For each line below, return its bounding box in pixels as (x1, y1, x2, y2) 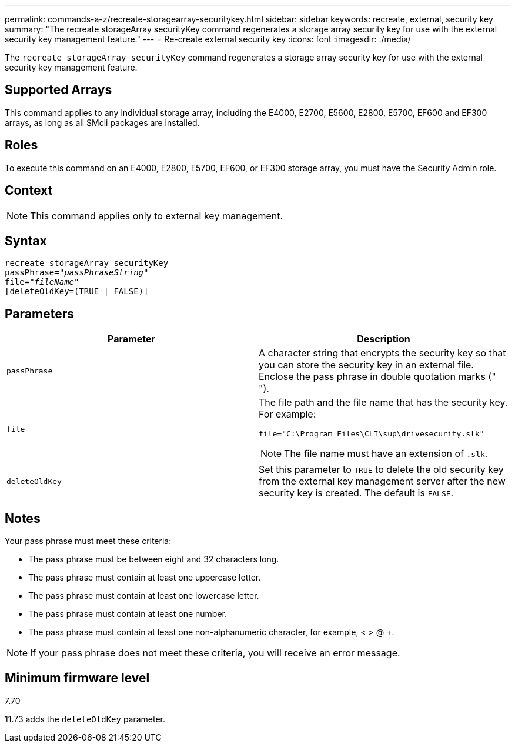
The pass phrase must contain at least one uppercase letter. (28, 572, 261, 583)
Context (5, 183, 53, 198)
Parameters (5, 306, 74, 321)
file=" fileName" (5, 277, 79, 287)
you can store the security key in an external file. (259, 359, 474, 371)
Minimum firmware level (5, 671, 150, 686)
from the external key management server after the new (259, 475, 506, 488)
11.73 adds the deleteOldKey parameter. (5, 713, 166, 724)
